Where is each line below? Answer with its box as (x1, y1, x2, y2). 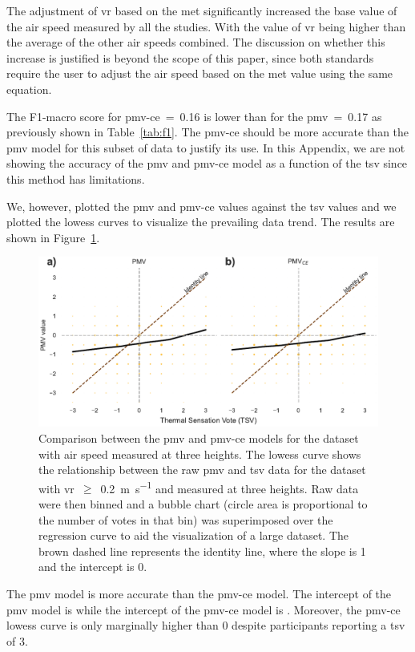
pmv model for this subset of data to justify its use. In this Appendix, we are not (6, 139, 405, 156)
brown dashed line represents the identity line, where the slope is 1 (38, 542, 366, 559)
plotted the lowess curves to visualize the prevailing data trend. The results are (6, 213, 395, 230)
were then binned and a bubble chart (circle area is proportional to (38, 495, 368, 512)
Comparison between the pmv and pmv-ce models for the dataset (38, 429, 359, 446)
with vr (38, 480, 75, 496)
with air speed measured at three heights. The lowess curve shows (38, 445, 361, 462)
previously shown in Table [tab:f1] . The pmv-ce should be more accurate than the (6, 124, 409, 140)
